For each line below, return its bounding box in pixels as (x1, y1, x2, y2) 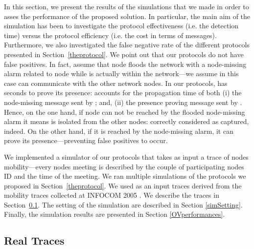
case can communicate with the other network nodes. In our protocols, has (4, 78, 228, 88)
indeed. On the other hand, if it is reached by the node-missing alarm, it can (4, 125, 233, 136)
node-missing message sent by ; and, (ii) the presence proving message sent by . (4, 97, 242, 107)
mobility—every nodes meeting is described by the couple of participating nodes (4, 161, 244, 171)
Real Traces (4, 233, 65, 248)
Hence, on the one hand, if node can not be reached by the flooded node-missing (4, 106, 245, 117)
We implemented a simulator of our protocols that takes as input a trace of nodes (4, 151, 249, 162)
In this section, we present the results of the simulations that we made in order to (4, 1, 249, 11)
